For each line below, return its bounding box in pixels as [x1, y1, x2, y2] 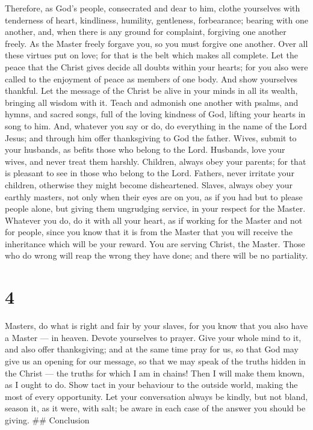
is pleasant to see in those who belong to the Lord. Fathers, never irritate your [5, 167, 294, 179]
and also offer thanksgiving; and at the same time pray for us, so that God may [5, 343, 299, 355]
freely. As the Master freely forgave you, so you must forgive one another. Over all [5, 37, 308, 49]
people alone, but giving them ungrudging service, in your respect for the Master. [5, 202, 306, 215]
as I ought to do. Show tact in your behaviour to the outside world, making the [5, 378, 298, 391]
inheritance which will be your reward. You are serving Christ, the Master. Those [5, 237, 305, 250]
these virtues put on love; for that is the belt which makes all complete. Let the [5, 49, 299, 61]
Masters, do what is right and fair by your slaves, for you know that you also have [5, 319, 308, 332]
